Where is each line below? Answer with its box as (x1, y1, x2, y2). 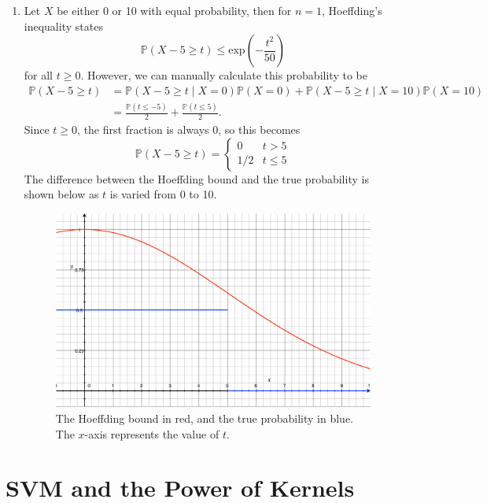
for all (24, 67, 53, 83)
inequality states (24, 17, 103, 34)
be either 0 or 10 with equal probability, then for (57, 2, 292, 18)
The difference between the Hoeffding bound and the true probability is (24, 170, 369, 187)
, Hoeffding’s (321, 2, 382, 18)
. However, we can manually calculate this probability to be (80, 67, 367, 83)
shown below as (24, 186, 99, 202)
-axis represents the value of (84, 425, 220, 442)
